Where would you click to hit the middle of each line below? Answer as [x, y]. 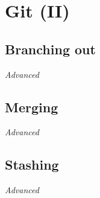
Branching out [50, 49]
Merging [32, 107]
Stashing [32, 164]
